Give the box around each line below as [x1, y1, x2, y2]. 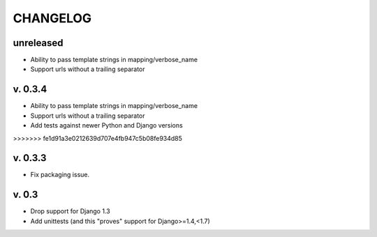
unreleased [13, 37, 64, 49]
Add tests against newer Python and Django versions [30, 121, 183, 130]
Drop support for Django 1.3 [30, 207, 111, 215]
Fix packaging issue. [30, 171, 90, 179]
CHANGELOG [13, 10, 92, 26]
